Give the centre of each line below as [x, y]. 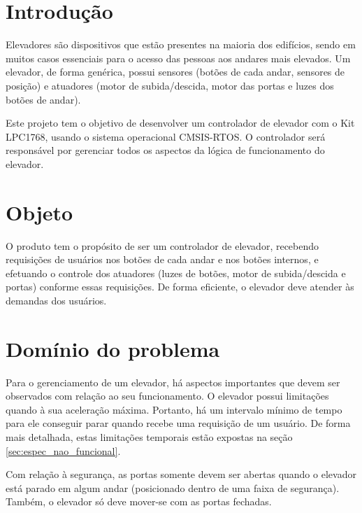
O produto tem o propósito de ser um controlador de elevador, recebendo [162, 245]
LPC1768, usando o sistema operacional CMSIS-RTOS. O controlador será [166, 136]
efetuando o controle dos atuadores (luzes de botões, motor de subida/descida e [176, 273]
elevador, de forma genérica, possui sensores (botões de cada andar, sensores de [175, 72]
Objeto [39, 212]
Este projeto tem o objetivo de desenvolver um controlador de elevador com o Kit [180, 123]
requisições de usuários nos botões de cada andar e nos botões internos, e [162, 259]
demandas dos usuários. [56, 300]
